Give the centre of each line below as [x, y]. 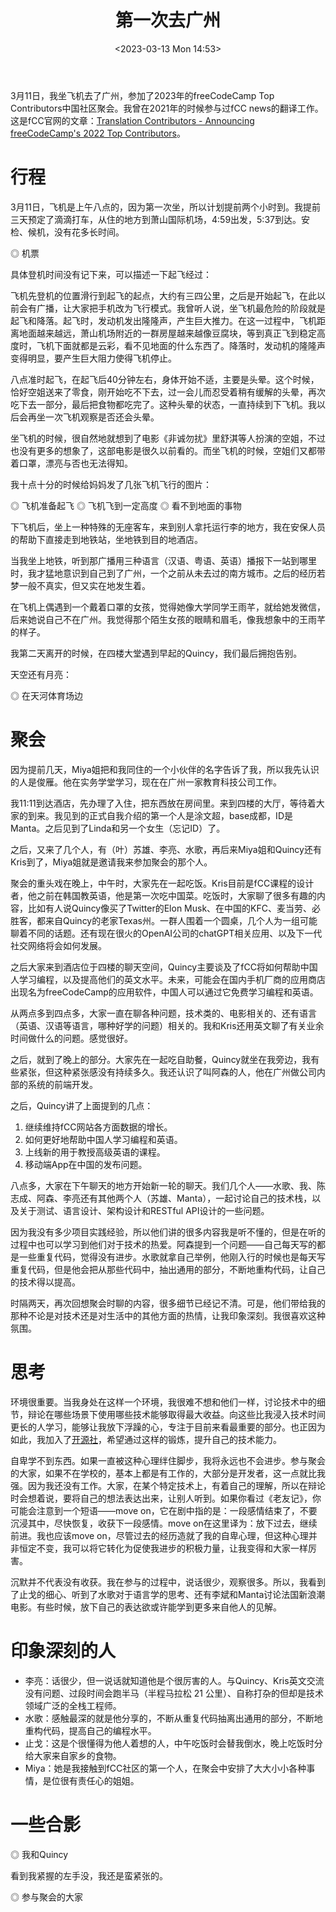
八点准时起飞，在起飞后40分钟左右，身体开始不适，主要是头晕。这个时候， [165, 379]
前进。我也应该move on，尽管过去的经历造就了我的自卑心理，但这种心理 [159, 1535]
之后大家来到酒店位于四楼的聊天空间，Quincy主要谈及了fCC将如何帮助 [155, 967]
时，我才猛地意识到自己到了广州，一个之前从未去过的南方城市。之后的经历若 [168, 573]
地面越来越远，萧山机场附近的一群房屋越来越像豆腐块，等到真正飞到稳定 [167, 333]
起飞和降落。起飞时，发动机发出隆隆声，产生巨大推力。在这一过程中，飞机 [163, 320]
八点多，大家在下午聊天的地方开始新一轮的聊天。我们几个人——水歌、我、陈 [168, 1185]
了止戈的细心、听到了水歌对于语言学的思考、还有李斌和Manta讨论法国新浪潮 [168, 1594]
